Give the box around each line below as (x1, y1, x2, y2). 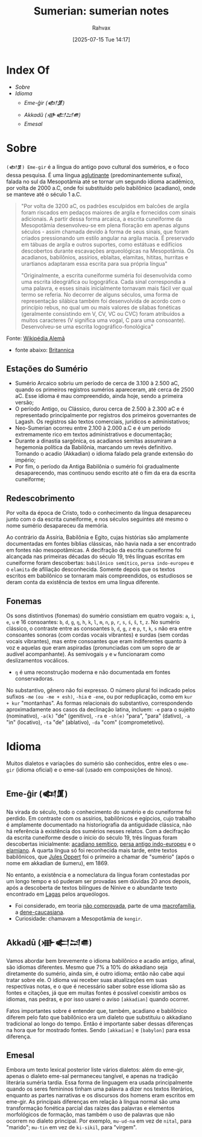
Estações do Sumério (6, 364, 88, 374)
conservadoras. (14, 675, 54, 682)
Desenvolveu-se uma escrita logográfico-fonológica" (21, 323, 154, 330)
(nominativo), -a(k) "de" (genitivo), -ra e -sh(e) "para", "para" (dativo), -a (6, 713, 190, 720)
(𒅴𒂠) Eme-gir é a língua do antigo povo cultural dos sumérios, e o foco (6, 163, 189, 170)
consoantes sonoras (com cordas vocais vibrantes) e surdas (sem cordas (6, 631, 189, 638)
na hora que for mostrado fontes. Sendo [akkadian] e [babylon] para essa (6, 1026, 191, 1033)
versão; (14, 399, 34, 406)
